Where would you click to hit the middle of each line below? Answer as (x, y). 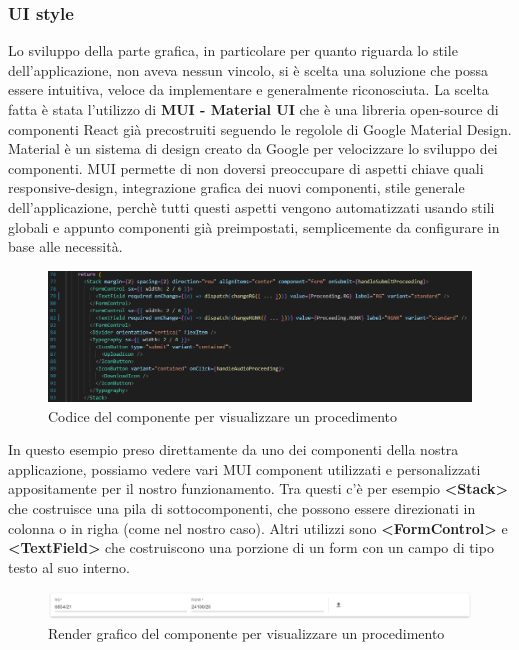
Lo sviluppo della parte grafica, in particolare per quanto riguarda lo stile (233, 50)
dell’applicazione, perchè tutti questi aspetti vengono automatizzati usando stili (251, 206)
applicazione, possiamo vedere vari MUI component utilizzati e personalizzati (244, 468)
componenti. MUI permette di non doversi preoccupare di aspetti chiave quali (246, 167)
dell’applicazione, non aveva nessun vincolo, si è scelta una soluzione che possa (248, 69)
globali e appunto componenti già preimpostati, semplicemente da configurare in (254, 226)
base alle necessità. (65, 246)
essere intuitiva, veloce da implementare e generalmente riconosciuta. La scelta (248, 89)
